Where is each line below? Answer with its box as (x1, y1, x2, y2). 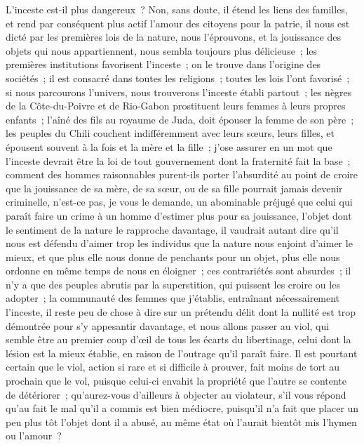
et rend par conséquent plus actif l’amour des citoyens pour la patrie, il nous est (6, 15, 350, 30)
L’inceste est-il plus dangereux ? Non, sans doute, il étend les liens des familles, (6, 2, 348, 16)
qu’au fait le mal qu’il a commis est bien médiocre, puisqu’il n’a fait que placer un (6, 401, 359, 416)
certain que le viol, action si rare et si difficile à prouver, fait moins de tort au (6, 359, 340, 374)
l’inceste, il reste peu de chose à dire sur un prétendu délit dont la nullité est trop (6, 305, 356, 319)
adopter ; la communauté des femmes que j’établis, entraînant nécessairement (6, 291, 340, 305)
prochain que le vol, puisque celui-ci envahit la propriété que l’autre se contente (6, 373, 347, 388)
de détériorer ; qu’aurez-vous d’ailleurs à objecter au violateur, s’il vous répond (6, 387, 346, 401)
